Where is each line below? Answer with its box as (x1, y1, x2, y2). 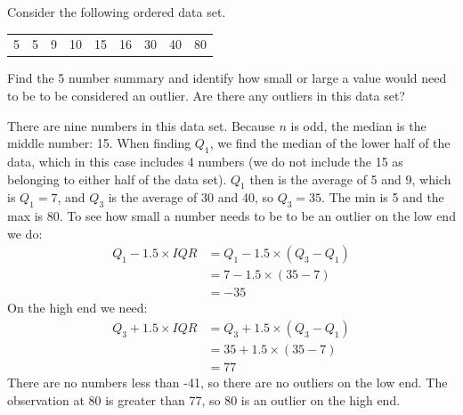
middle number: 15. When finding (7, 134, 191, 152)
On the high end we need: (7, 298, 148, 317)
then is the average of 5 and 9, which (249, 169, 451, 188)
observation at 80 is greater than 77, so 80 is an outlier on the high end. (7, 390, 401, 409)
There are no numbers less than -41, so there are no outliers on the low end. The (7, 373, 448, 392)
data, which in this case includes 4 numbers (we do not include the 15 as (7, 152, 403, 171)
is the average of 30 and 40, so (108, 188, 273, 207)
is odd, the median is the (290, 116, 426, 134)
